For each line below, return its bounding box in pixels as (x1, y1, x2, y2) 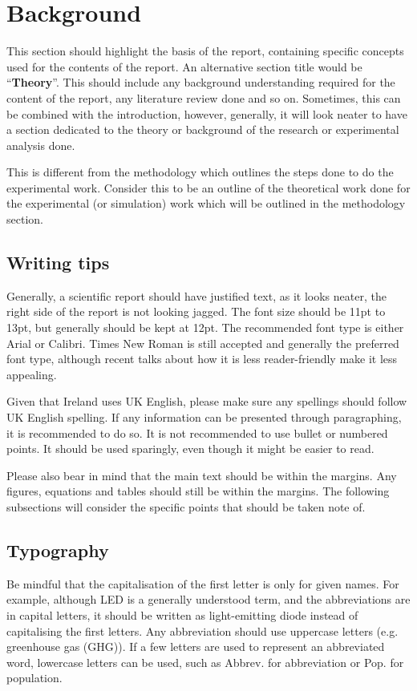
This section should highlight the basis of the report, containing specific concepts (6, 42, 404, 59)
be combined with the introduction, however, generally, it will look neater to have (6, 105, 407, 122)
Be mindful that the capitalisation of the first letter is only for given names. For (6, 575, 399, 592)
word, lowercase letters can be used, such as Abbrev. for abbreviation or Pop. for (6, 653, 404, 670)
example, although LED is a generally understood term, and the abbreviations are (6, 591, 411, 608)
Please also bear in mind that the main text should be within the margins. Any (6, 467, 397, 483)
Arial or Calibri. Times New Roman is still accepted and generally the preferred (6, 334, 399, 351)
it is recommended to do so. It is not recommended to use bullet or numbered (6, 424, 388, 441)
